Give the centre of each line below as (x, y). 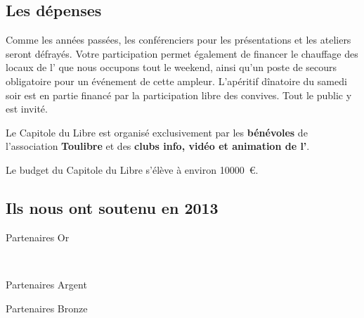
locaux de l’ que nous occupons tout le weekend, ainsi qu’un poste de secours (171, 67)
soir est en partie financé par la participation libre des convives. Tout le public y (179, 95)
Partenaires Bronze (47, 308)
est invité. (27, 109)
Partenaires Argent (46, 284)
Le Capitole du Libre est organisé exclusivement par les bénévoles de (157, 132)
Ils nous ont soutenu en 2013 (112, 207)
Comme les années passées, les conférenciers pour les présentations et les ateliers (178, 40)
